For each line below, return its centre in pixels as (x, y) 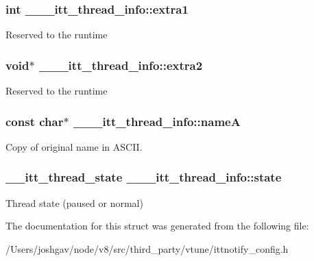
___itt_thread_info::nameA (157, 121)
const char (35, 121)
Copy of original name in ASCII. (74, 146)
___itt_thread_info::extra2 (121, 65)
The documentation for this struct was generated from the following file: (157, 226)
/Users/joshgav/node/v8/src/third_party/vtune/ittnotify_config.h (147, 248)
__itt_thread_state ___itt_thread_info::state (144, 177)
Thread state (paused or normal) (74, 202)
